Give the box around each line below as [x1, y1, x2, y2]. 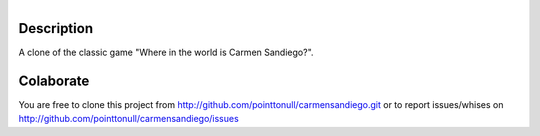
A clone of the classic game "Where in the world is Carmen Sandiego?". [18, 46, 314, 59]
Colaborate [18, 72, 90, 89]
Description [18, 20, 94, 37]
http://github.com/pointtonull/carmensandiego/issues [18, 113, 239, 125]
